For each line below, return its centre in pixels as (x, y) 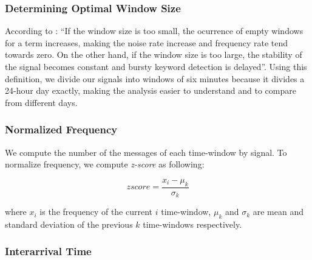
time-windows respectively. (192, 224)
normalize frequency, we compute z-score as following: (105, 164)
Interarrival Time (48, 251)
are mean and (278, 212)
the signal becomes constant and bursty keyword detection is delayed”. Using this (156, 66)
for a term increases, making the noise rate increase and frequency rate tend (147, 42)
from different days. (41, 102)
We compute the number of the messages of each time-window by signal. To (146, 152)
